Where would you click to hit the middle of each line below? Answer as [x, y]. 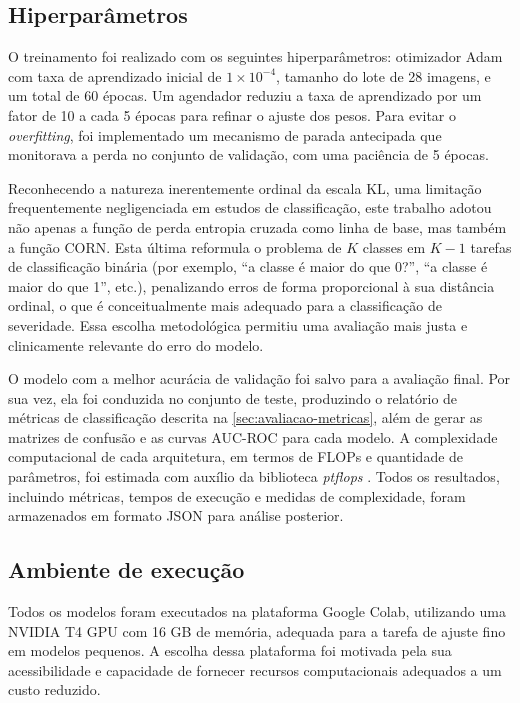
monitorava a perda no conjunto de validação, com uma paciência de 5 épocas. [248, 154]
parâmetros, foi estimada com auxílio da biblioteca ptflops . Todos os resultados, [254, 476]
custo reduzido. [54, 689]
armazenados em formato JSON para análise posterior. [176, 515]
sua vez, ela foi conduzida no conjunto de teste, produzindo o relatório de [233, 397]
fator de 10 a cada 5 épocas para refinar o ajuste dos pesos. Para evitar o [232, 114]
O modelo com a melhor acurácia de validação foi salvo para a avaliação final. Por [259, 378]
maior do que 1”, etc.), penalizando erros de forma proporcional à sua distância [251, 285]
